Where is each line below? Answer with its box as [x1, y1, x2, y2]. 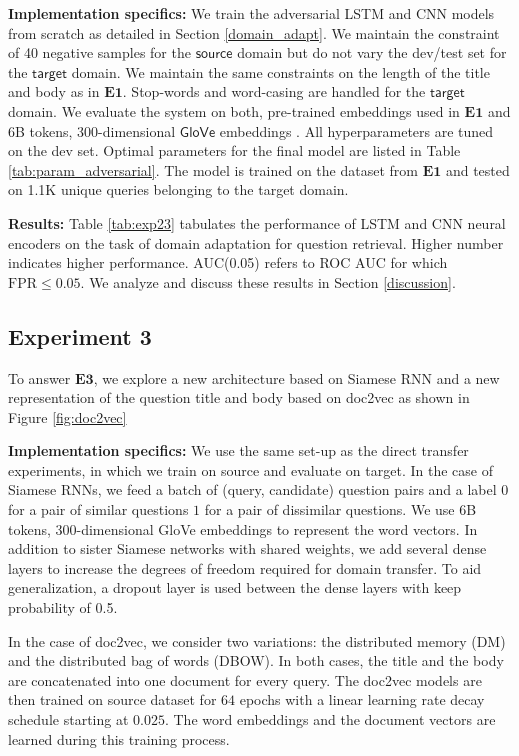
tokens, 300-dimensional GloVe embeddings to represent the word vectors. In [8, 518, 478, 539]
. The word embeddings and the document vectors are [164, 709, 496, 730]
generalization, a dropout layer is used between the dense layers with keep [8, 577, 462, 598]
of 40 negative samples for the [8, 42, 191, 63]
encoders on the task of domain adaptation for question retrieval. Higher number [8, 232, 504, 253]
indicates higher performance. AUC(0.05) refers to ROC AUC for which [8, 252, 448, 273]
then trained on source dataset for [8, 689, 217, 710]
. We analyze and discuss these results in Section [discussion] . [80, 271, 456, 292]
